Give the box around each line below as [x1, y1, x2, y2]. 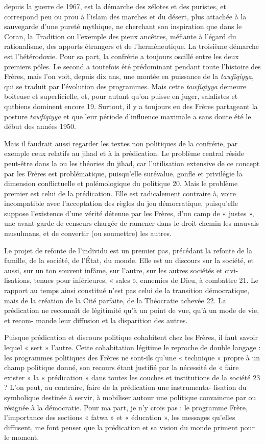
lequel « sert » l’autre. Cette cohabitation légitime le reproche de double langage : [4, 342, 261, 352]
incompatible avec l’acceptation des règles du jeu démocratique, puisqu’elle [4, 198, 238, 208]
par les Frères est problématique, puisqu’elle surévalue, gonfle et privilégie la [4, 168, 243, 178]
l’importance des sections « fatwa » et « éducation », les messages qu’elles [4, 412, 235, 423]
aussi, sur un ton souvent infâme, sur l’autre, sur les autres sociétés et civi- [4, 265, 238, 275]
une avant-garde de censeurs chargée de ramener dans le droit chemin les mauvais [4, 218, 259, 228]
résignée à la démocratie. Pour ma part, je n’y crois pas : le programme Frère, [4, 402, 248, 412]
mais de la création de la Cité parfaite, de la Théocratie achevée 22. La [4, 295, 226, 305]
